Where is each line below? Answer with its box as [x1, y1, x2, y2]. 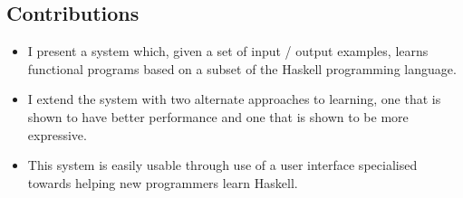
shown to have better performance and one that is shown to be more [27, 107, 409, 126]
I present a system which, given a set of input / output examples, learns [27, 42, 429, 61]
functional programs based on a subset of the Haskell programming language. [27, 59, 457, 78]
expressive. [27, 125, 87, 144]
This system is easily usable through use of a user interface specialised [27, 156, 418, 174]
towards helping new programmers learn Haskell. [27, 173, 298, 192]
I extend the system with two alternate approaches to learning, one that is [27, 90, 441, 108]
